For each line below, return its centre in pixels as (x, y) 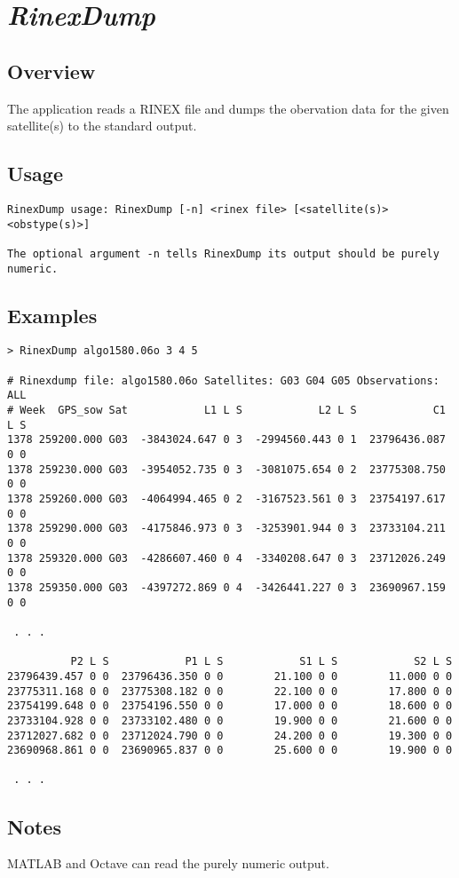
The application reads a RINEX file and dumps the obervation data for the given (228, 108)
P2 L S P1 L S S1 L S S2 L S (261, 662)
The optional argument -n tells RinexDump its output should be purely (223, 253)
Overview (51, 71)
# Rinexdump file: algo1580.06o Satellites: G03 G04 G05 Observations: (223, 380)
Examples (52, 315)
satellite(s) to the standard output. (102, 126)
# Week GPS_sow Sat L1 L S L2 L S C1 (226, 411)
